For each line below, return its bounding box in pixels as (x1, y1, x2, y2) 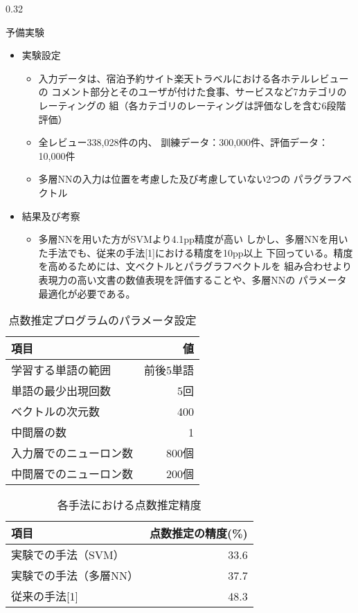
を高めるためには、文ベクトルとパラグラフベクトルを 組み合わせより (38, 259, 352, 273)
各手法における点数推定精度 (57, 497, 202, 513)
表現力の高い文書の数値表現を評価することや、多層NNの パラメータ (38, 272, 347, 286)
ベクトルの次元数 (11, 403, 100, 420)
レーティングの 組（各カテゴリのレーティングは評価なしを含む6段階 (38, 98, 346, 112)
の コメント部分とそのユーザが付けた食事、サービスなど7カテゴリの (38, 84, 347, 99)
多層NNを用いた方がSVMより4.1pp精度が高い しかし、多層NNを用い (38, 232, 348, 246)
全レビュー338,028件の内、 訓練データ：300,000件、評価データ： (38, 135, 329, 149)
